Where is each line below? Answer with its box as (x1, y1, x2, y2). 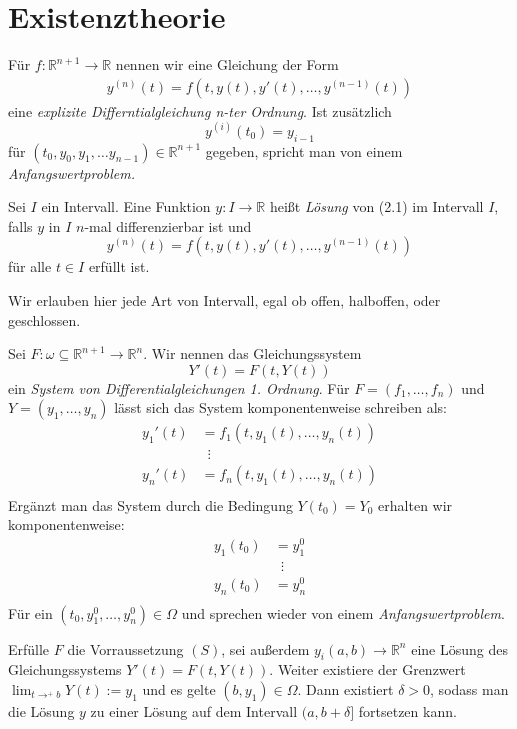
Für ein (8, 602, 53, 623)
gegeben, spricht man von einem (205, 140, 403, 161)
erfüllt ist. (88, 256, 150, 277)
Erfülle (8, 638, 50, 659)
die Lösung (8, 700, 75, 721)
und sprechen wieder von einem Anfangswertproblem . (181, 602, 505, 623)
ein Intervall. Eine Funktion (41, 196, 211, 217)
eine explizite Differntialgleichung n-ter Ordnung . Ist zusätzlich (8, 100, 392, 121)
